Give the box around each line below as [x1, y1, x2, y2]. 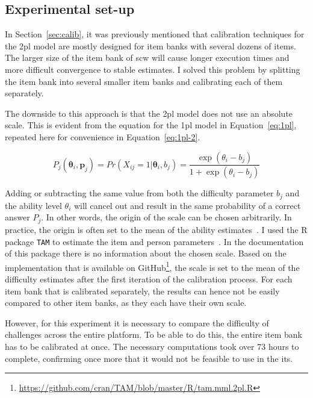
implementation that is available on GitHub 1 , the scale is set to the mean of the [5, 259, 300, 273]
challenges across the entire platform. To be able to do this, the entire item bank [5, 328, 302, 341]
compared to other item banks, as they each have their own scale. [5, 296, 247, 309]
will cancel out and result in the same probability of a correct [73, 199, 301, 211]
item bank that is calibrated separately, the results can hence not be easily [5, 284, 280, 297]
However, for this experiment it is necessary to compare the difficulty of [5, 316, 269, 329]
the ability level [5, 199, 62, 211]
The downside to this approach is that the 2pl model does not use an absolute [5, 107, 293, 119]
